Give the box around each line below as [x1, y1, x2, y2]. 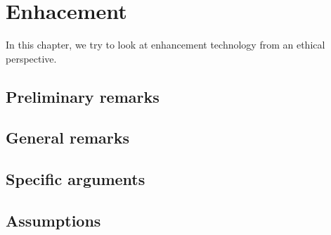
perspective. [6, 51, 57, 65]
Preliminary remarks [6, 85, 160, 107]
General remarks [6, 127, 130, 148]
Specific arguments [6, 168, 145, 190]
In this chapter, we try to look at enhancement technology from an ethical [6, 37, 325, 52]
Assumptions [6, 210, 101, 231]
